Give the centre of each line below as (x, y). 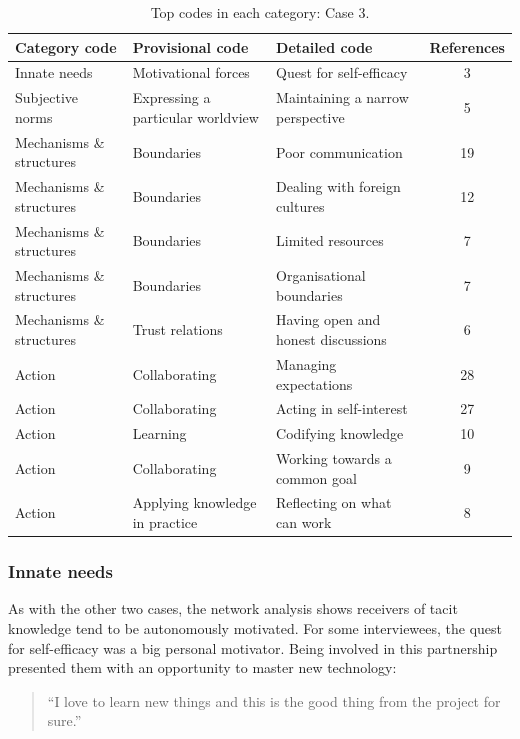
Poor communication (339, 151)
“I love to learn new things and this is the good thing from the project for (274, 700)
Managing (306, 363)
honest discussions (331, 339)
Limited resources (330, 240)
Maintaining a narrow (342, 97)
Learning (159, 433)
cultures (300, 205)
